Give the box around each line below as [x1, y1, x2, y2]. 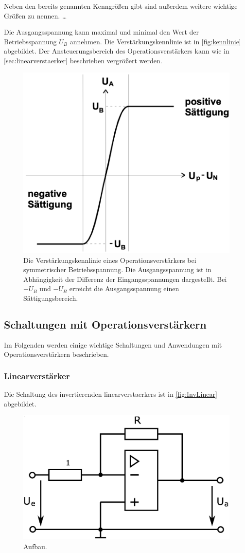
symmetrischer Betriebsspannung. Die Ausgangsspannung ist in [23, 264, 211, 275]
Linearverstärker [4, 369, 70, 382]
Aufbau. [23, 541, 47, 551]
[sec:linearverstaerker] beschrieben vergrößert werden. [4, 55, 162, 65]
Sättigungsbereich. [23, 293, 78, 303]
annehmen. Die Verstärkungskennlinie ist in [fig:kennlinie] [70, 36, 241, 46]
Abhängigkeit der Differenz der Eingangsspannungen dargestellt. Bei [23, 274, 227, 284]
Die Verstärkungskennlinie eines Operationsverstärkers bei [23, 255, 196, 265]
